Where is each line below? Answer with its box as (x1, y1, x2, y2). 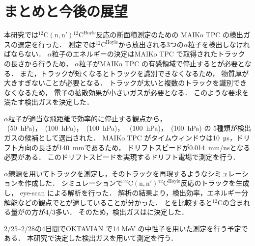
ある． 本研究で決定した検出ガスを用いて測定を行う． (4, 233, 178, 243)
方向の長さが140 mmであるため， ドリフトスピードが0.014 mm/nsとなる (17, 142, 251, 152)
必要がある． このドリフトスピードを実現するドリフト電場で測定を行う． (4, 152, 240, 162)
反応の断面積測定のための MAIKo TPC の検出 (96, 29, 243, 40)
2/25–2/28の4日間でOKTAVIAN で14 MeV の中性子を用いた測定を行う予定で (4, 223, 248, 233)
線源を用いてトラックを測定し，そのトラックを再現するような (8, 168, 208, 178)
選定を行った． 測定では (17, 39, 96, 49)
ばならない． (4, 49, 45, 59)
